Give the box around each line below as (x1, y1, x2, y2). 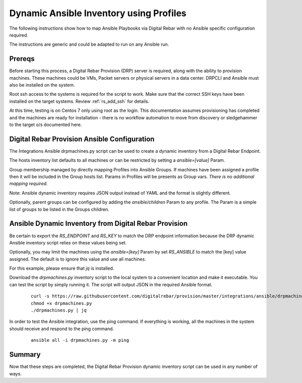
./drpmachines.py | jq (31, 307, 87, 313)
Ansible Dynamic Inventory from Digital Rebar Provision (9, 219, 188, 228)
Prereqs (9, 54, 35, 63)
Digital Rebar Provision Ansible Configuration (9, 135, 155, 143)
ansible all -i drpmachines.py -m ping (31, 338, 129, 343)
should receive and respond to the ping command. (9, 326, 114, 332)
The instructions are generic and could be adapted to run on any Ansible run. (9, 41, 169, 47)
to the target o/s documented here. (9, 121, 83, 127)
